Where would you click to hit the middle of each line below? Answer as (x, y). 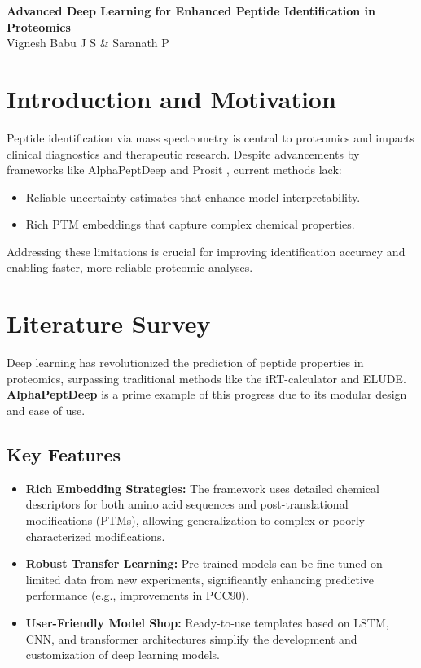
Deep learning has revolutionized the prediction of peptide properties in (185, 362)
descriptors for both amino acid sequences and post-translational (187, 504)
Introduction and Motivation (171, 98)
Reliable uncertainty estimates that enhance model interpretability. (193, 196)
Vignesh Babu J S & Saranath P (88, 43)
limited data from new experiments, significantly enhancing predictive (200, 579)
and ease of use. (46, 410)
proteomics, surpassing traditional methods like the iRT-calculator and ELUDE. (206, 378)
